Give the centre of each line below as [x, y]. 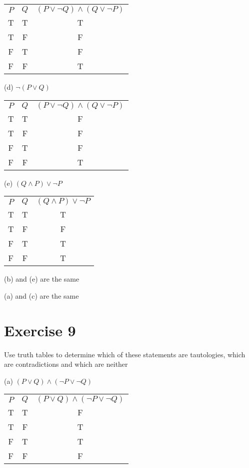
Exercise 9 [40, 330]
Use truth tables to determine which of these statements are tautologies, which [125, 354]
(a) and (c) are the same [41, 295]
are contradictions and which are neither [66, 364]
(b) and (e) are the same [42, 279]
